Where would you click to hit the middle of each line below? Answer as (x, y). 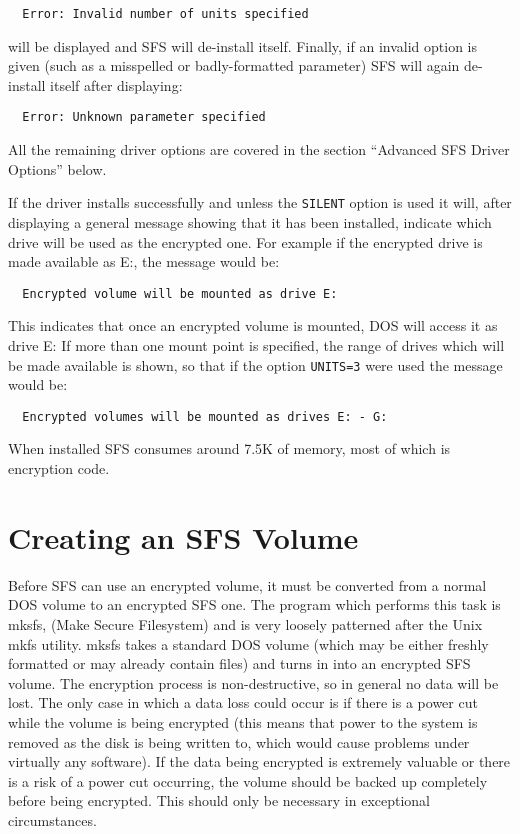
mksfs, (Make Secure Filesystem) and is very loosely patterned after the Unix (245, 623)
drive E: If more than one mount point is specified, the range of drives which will (256, 344)
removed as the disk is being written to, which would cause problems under (239, 741)
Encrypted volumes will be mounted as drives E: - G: (205, 416)
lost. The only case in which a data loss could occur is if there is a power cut (243, 702)
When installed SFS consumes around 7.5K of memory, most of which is (229, 448)
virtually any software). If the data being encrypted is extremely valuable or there (259, 761)
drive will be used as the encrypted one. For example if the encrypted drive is (245, 241)
